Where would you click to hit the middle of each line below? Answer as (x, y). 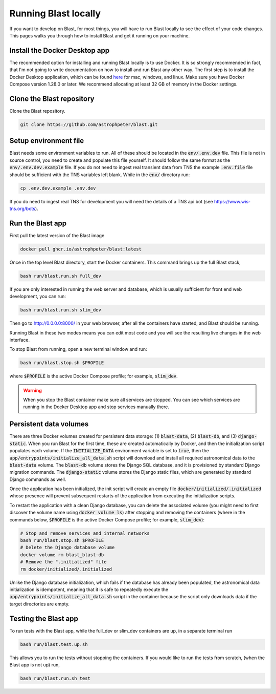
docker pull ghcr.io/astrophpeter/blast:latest (81, 249)
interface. (20, 340)
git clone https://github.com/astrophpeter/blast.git (89, 124)
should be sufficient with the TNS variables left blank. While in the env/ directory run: (100, 175)
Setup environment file (47, 141)
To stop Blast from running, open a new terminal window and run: (78, 349)
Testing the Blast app (44, 618)
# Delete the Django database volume (67, 548)
